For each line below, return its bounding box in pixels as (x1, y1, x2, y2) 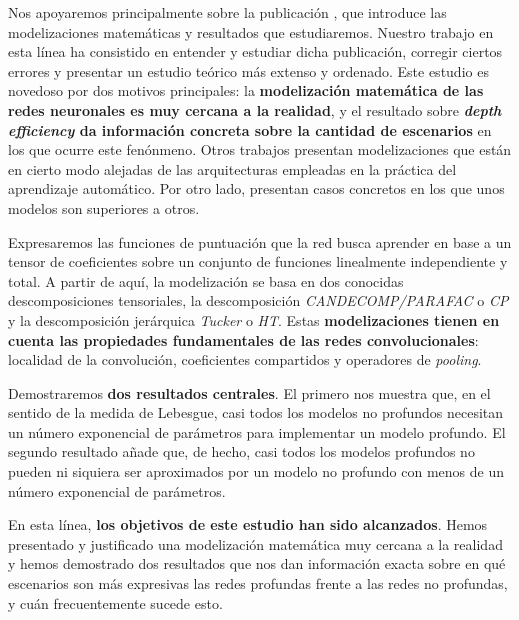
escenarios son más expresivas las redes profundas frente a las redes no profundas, (8, 573, 508, 594)
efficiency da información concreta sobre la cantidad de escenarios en (8, 119, 492, 140)
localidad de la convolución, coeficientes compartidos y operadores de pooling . (8, 349, 482, 370)
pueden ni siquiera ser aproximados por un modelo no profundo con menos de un (8, 461, 504, 482)
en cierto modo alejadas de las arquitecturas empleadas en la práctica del (8, 158, 457, 179)
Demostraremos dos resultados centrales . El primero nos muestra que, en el (8, 382, 491, 403)
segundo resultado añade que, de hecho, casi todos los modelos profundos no (8, 441, 475, 462)
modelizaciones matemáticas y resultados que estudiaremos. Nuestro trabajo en (8, 21, 494, 42)
